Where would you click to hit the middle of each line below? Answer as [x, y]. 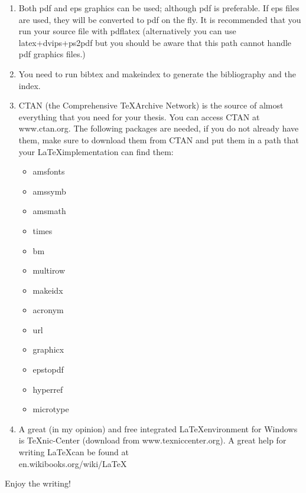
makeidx [48, 290]
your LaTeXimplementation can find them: [96, 151]
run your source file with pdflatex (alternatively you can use [127, 31]
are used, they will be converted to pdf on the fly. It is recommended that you [160, 19]
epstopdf [48, 369]
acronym [48, 310]
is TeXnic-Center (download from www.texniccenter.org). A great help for [152, 440]
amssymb [49, 191]
